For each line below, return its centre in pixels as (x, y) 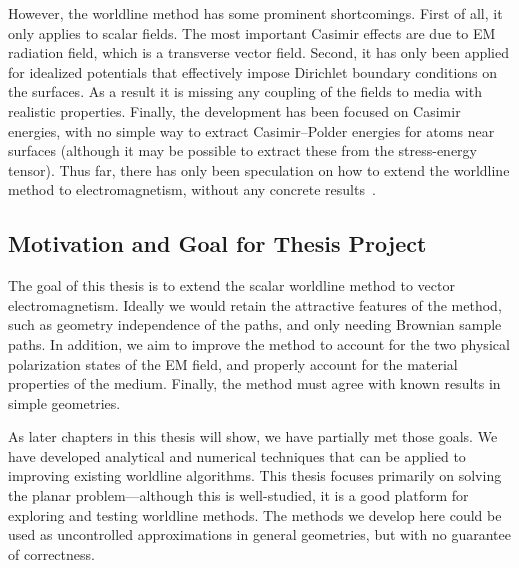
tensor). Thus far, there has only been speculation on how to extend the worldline (259, 169)
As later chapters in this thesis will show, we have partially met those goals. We (253, 436)
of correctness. (51, 553)
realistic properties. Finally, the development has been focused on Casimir (234, 110)
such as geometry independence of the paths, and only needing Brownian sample (255, 324)
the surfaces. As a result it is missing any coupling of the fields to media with (245, 91)
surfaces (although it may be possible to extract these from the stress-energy (242, 150)
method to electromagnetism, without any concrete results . (192, 189)
